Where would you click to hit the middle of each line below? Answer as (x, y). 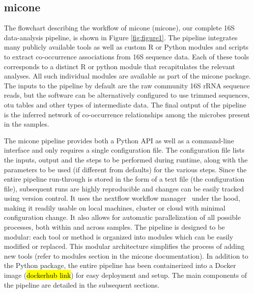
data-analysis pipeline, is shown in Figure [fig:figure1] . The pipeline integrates (121, 37)
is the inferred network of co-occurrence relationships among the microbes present (127, 114)
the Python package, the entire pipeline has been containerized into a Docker (120, 265)
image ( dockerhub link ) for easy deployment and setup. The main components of (126, 275)
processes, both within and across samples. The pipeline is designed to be (114, 227)
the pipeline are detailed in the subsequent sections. (82, 284)
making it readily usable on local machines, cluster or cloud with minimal (115, 207)
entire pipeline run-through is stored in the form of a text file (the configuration (124, 179)
